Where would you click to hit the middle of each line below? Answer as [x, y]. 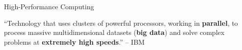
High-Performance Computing [49, 6]
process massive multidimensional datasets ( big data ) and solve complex [114, 32]
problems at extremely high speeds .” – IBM [74, 42]
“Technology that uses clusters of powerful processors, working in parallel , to [121, 23]
